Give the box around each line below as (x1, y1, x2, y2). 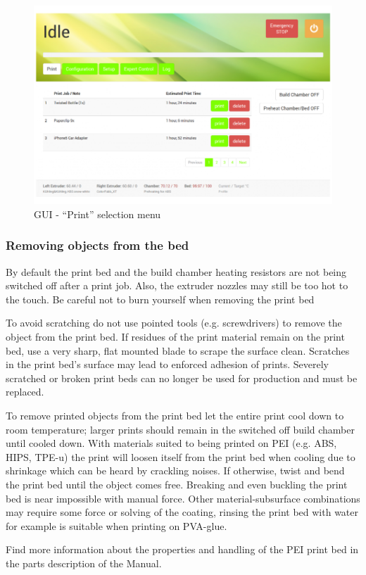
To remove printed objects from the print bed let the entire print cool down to (6, 407, 344, 422)
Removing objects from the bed (6, 236, 189, 254)
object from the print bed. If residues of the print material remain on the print (6, 329, 345, 343)
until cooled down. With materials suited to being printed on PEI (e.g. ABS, (6, 436, 337, 450)
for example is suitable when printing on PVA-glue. (6, 518, 227, 533)
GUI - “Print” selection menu (34, 206, 161, 221)
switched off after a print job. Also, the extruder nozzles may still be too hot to (6, 278, 348, 293)
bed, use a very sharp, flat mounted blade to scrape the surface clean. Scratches (6, 343, 350, 358)
